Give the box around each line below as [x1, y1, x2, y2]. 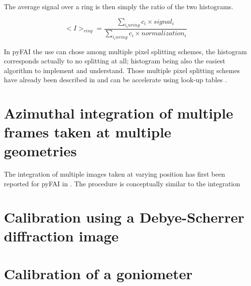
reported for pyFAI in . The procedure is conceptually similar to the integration [4, 178, 240, 188]
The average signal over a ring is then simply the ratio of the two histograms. [4, 1, 234, 11]
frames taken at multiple [4, 122, 172, 142]
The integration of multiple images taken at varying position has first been [4, 169, 225, 179]
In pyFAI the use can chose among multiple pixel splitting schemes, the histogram [4, 46, 247, 56]
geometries [4, 141, 77, 161]
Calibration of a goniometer [4, 264, 193, 284]
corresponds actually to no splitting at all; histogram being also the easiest [4, 56, 225, 66]
